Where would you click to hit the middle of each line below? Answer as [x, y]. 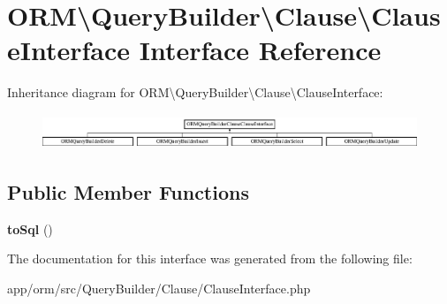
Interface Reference [260, 50]
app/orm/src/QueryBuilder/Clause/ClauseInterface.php [159, 288]
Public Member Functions [128, 191]
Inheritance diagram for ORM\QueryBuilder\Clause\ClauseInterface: [195, 92]
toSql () [30, 228]
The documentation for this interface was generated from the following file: [210, 258]
